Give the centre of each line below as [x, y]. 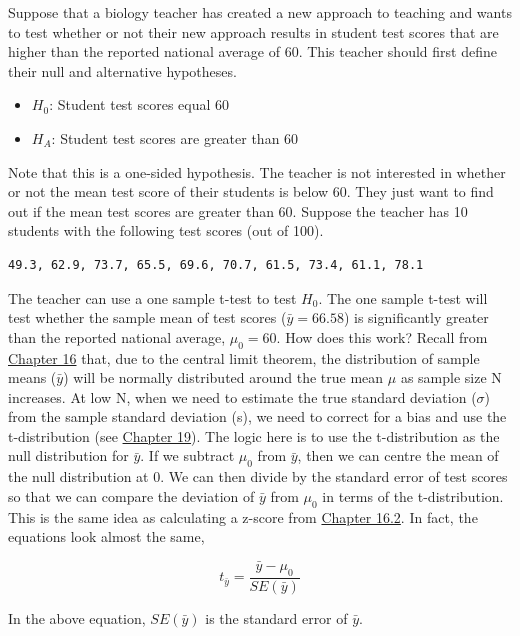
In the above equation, [77, 617]
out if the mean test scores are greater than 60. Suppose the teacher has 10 [238, 210]
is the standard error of [276, 617]
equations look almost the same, [106, 536]
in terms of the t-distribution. [413, 495]
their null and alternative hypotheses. [122, 70]
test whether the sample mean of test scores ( [147, 317]
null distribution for [68, 455]
